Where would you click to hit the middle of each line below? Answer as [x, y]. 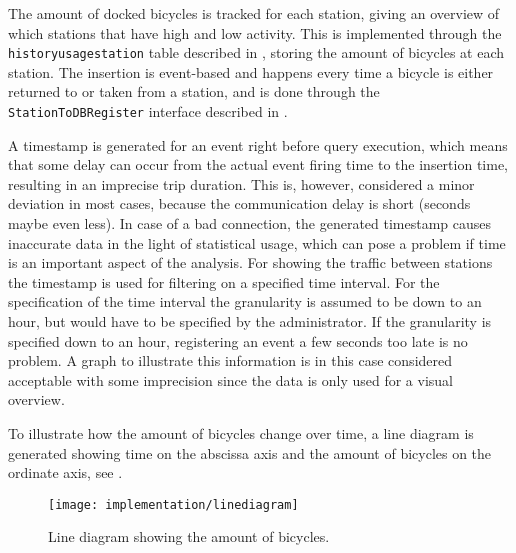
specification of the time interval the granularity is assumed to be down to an [245, 301]
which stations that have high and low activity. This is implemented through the [255, 32]
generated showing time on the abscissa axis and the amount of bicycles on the [250, 452]
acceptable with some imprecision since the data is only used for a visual [231, 379]
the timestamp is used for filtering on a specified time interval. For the [224, 281]
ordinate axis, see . [65, 472]
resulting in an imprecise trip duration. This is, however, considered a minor [241, 183]
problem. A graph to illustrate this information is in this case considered [230, 360]
